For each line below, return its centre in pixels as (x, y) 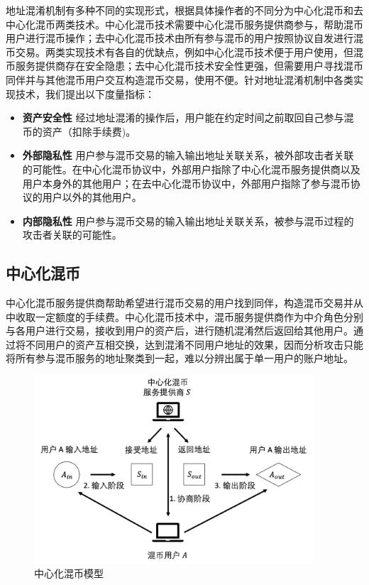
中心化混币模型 (69, 573)
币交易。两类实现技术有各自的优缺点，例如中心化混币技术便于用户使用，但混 (184, 51)
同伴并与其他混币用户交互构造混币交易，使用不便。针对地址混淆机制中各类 (180, 79)
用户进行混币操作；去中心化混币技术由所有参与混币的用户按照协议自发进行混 (184, 38)
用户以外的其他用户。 (92, 197)
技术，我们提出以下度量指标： (85, 93)
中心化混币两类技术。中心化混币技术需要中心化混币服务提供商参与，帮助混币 (184, 24)
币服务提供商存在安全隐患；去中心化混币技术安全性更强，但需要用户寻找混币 (184, 66)
